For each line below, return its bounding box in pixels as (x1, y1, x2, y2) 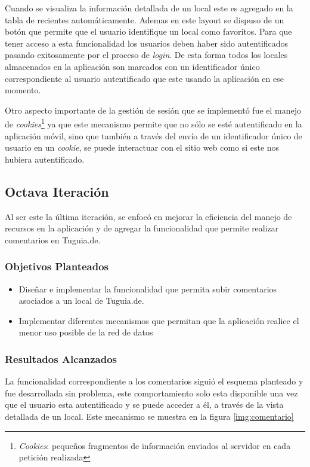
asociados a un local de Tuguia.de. (18, 294, 144, 307)
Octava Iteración (5, 182, 109, 200)
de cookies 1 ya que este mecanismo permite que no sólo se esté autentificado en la (5, 116, 302, 130)
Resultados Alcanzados (5, 351, 117, 366)
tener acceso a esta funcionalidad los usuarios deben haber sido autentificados (5, 36, 289, 49)
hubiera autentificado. (5, 152, 85, 165)
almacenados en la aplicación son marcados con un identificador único (5, 60, 260, 72)
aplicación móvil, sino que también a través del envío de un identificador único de (5, 129, 302, 142)
